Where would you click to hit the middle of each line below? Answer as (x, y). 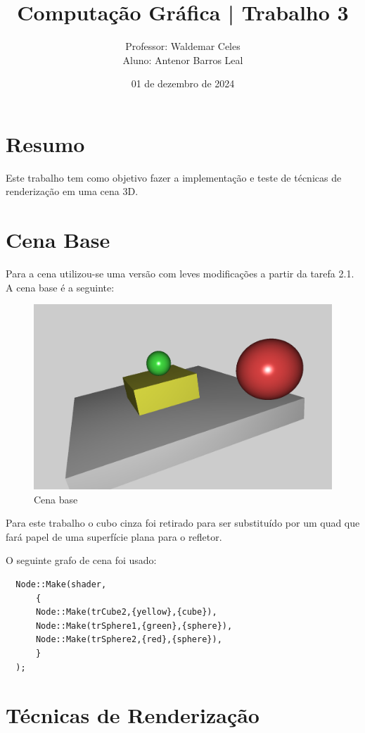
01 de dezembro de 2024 (183, 83)
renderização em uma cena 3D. (72, 191)
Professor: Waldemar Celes (183, 46)
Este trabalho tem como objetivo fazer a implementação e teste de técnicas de (174, 177)
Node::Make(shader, (61, 585)
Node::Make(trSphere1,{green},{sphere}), (134, 626)
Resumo (45, 143)
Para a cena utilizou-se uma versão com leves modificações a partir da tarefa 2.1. (180, 274)
